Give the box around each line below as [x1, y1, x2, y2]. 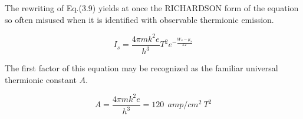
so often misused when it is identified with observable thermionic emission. [5, 13, 274, 25]
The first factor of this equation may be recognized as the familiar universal [5, 62, 278, 74]
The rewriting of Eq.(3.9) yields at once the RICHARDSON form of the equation [5, 2, 299, 14]
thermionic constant [5, 73, 77, 85]
